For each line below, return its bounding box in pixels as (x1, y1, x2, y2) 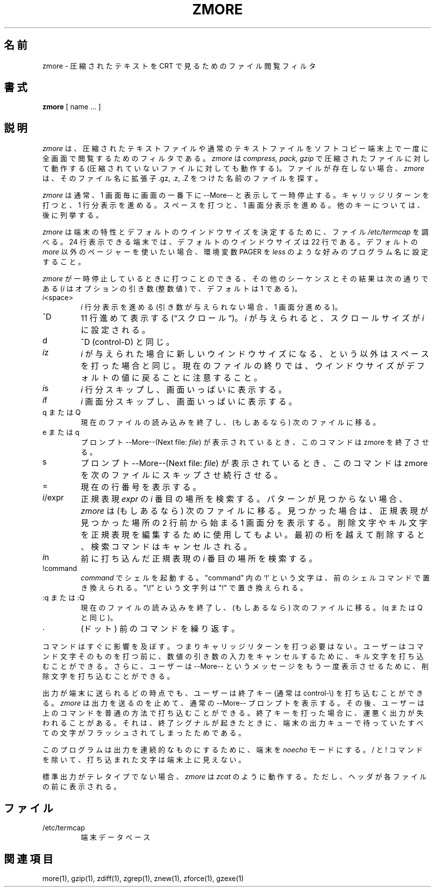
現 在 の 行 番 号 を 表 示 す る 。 (80, 482, 201, 492)
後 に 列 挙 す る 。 (42, 211, 103, 220)
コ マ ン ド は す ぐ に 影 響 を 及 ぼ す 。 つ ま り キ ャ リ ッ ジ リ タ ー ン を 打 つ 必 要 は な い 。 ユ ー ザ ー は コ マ (42, 642, 424, 651)
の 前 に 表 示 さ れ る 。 (42, 782, 121, 791)
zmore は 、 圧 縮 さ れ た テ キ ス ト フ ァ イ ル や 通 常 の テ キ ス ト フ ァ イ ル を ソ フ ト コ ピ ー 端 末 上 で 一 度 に (42, 144, 429, 153)
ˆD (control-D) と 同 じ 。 (80, 337, 174, 347)
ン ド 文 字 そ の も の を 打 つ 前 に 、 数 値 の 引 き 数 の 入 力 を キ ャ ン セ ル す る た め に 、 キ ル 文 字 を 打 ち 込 (42, 652, 424, 661)
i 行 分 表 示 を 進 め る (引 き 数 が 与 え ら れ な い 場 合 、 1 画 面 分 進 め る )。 (80, 303, 342, 312)
